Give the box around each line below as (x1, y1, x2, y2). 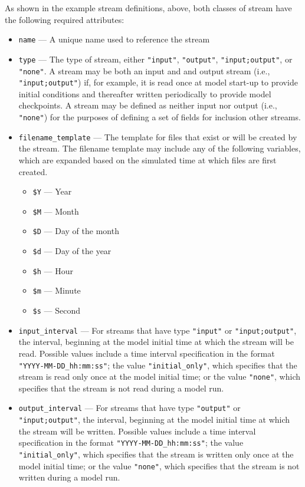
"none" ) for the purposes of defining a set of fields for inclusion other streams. (18, 111, 301, 123)
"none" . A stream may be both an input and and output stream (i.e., (18, 64, 270, 77)
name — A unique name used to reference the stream (18, 33, 210, 45)
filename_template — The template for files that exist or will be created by (18, 130, 297, 143)
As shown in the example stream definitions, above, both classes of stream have (5, 2, 292, 14)
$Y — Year (32, 185, 72, 198)
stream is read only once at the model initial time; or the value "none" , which (18, 370, 300, 383)
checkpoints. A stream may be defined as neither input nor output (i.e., (18, 99, 277, 111)
